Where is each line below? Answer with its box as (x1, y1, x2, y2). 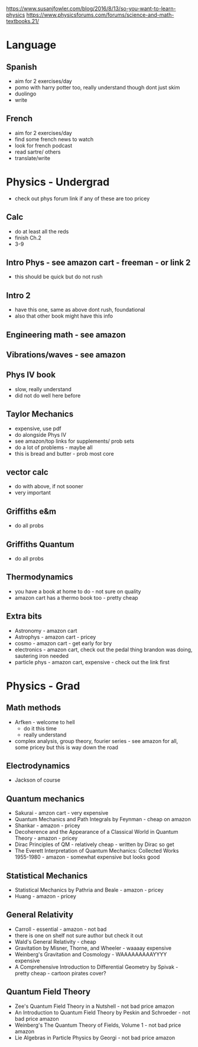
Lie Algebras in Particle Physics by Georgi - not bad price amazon (14, 1034, 176, 1041)
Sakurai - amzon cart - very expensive (14, 809, 109, 817)
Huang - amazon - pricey (14, 893, 77, 900)
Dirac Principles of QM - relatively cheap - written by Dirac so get (14, 841, 174, 848)
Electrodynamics (6, 761, 70, 771)
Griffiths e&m (6, 506, 57, 516)
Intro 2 (6, 290, 31, 300)
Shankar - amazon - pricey (14, 822, 80, 829)
